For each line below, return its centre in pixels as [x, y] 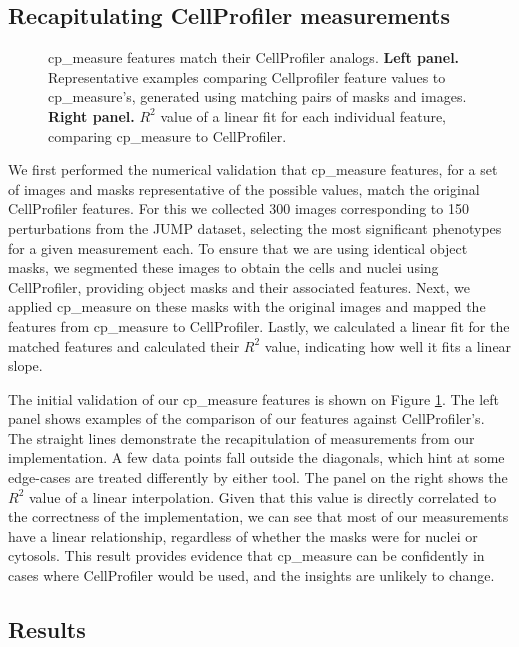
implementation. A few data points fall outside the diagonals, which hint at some [256, 457]
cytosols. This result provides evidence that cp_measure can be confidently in [246, 555]
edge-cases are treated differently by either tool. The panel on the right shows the [258, 477]
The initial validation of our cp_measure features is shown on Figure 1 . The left [254, 398]
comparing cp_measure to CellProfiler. [167, 135]
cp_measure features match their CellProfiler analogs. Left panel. [254, 57]
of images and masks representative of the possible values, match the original [244, 188]
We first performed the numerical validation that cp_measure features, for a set [253, 169]
